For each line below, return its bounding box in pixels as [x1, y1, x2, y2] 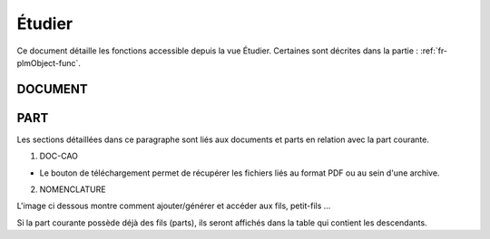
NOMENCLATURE [39, 184, 106, 195]
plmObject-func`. [16, 57, 82, 68]
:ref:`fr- [420, 45, 448, 56]
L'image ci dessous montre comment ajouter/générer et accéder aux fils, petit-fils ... [16, 200, 331, 212]
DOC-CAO [39, 150, 79, 162]
